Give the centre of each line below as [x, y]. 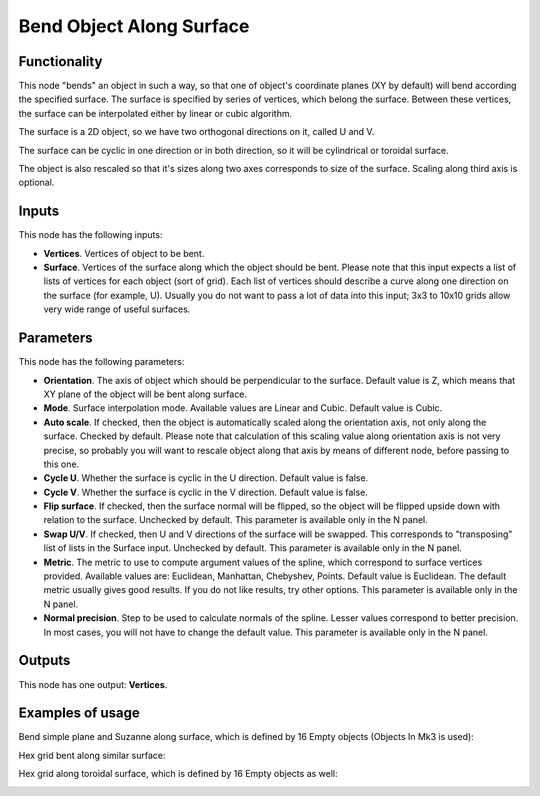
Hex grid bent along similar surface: [92, 755]
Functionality [60, 61]
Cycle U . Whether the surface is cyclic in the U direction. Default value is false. [206, 478]
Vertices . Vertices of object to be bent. [124, 253]
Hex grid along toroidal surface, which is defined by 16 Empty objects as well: [178, 774]
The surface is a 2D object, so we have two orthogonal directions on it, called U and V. [196, 132]
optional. [36, 182]
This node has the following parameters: [101, 362]
